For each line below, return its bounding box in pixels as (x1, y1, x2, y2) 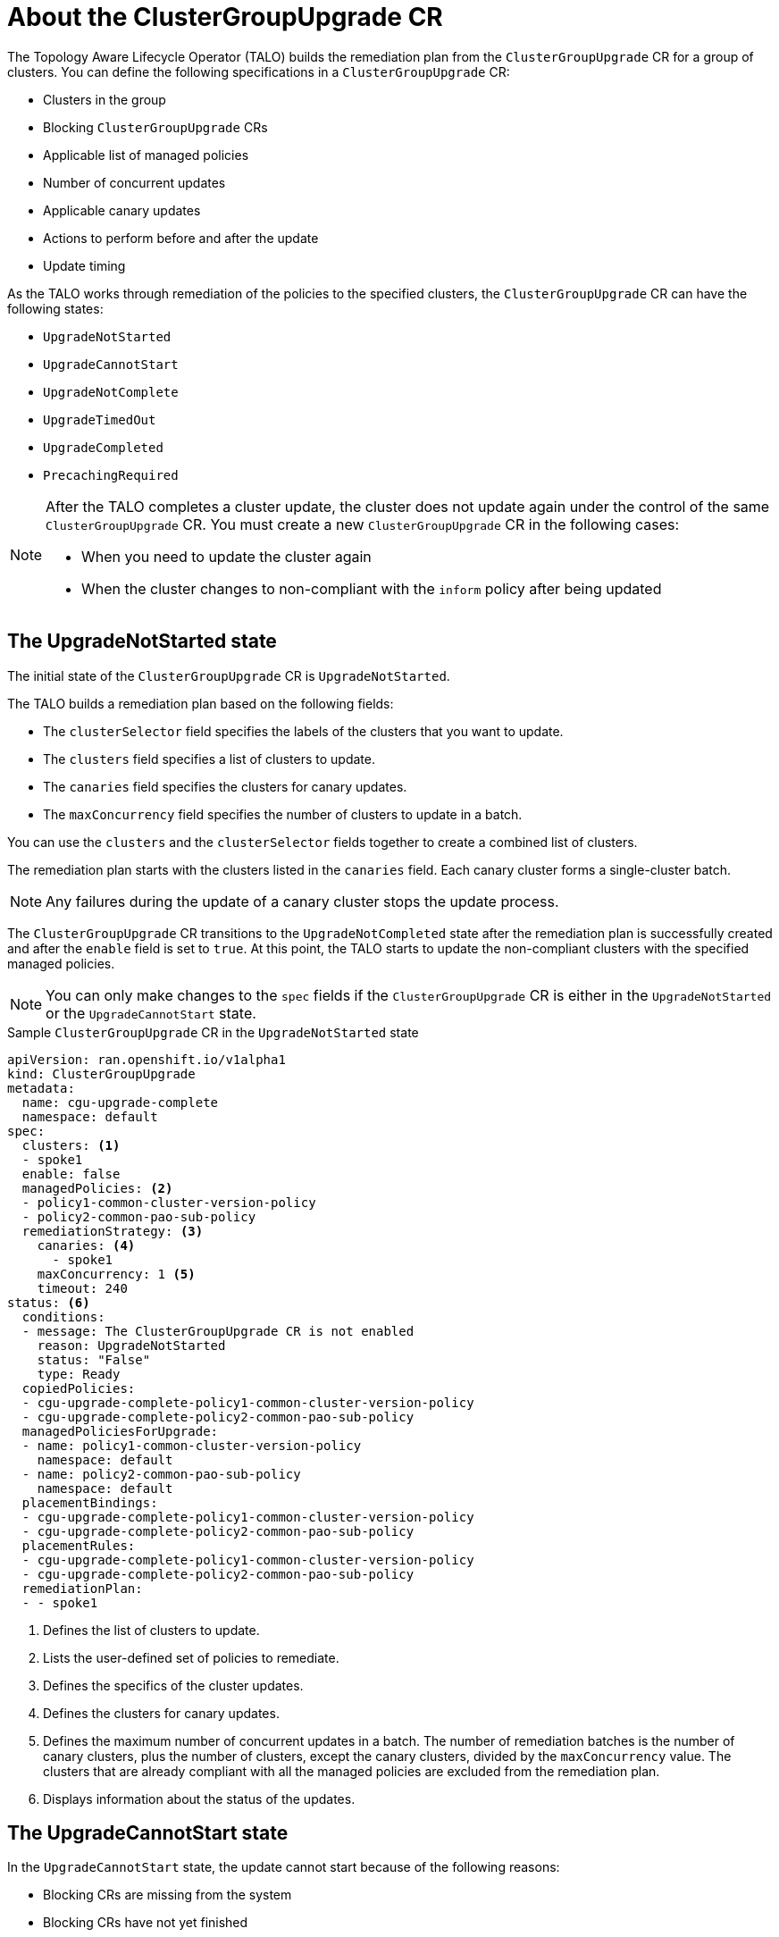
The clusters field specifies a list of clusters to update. (43, 750, 375, 767)
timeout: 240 (37, 1280, 128, 1296)
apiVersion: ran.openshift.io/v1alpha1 (7, 1052, 286, 1067)
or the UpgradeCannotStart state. (46, 1003, 256, 1022)
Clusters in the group (43, 91, 166, 107)
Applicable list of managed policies (43, 147, 249, 163)
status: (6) (7, 1295, 90, 1310)
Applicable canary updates (43, 202, 201, 218)
